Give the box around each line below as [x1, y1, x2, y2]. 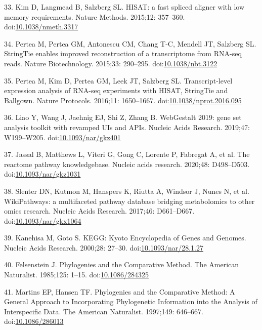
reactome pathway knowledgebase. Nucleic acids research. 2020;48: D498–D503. [4, 158, 250, 169]
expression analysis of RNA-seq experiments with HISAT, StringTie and [4, 85, 228, 96]
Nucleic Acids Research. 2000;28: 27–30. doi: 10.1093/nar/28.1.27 [4, 242, 203, 253]
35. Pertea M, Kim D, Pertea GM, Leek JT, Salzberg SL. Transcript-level [4, 75, 233, 86]
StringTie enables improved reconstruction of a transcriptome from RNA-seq [4, 48, 242, 59]
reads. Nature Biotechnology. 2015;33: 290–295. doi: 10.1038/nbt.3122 [4, 58, 217, 68]
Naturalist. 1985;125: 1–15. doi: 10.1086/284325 [4, 269, 149, 280]
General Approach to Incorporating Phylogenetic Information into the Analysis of [4, 296, 257, 307]
